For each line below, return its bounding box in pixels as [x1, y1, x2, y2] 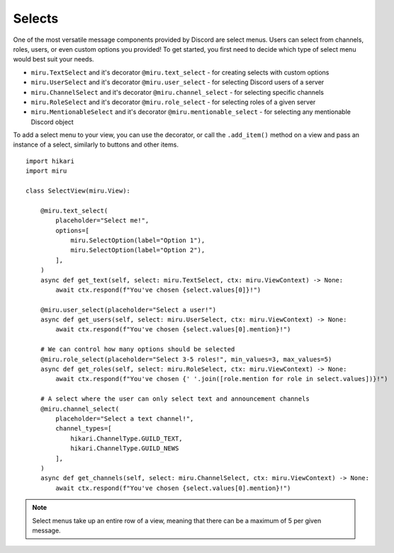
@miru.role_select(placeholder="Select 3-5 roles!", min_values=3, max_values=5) [40, 355, 332, 363]
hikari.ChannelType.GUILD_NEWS [70, 445, 179, 452]
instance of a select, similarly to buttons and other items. [13, 140, 179, 149]
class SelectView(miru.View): [26, 187, 131, 195]
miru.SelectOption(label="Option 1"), [70, 236, 206, 244]
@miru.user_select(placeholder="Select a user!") [40, 305, 216, 314]
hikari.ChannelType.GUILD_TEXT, [70, 434, 184, 443]
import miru [26, 167, 67, 175]
